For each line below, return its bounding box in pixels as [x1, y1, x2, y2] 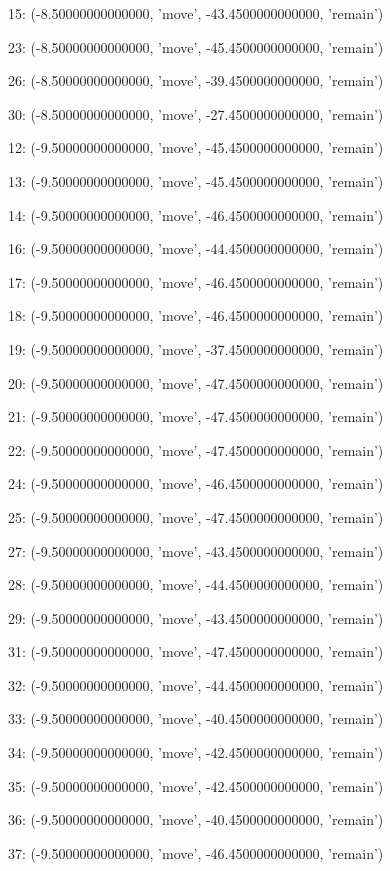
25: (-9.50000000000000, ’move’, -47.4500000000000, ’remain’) [8, 506, 384, 527]
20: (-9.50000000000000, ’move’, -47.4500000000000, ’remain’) [8, 372, 384, 393]
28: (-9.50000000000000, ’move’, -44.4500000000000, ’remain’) [8, 574, 384, 595]
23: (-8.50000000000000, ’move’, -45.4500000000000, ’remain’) [8, 36, 384, 57]
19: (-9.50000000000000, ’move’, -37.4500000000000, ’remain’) [8, 338, 384, 359]
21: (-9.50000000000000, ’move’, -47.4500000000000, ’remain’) [8, 406, 384, 427]
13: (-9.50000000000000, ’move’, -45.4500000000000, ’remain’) [8, 170, 384, 191]
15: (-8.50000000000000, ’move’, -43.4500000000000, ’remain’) [8, 3, 384, 23]
